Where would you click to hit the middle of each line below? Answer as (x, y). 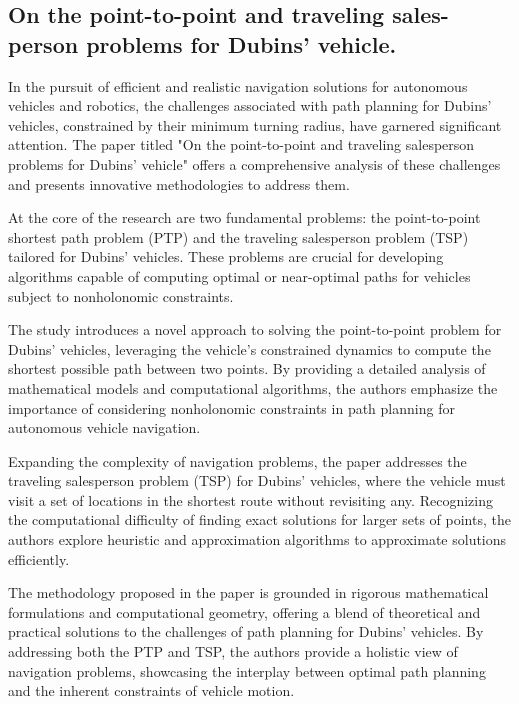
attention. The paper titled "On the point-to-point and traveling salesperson (241, 144)
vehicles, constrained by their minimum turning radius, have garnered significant (255, 124)
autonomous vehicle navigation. (104, 427)
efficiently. (39, 558)
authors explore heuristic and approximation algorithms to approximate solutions (257, 539)
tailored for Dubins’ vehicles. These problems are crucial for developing (226, 256)
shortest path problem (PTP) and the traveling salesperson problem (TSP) (238, 236)
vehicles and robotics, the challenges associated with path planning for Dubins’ (250, 105)
